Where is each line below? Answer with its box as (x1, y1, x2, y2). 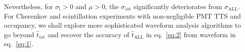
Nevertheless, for (4, 1, 53, 11)
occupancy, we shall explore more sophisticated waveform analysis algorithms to (4, 20, 241, 30)
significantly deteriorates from (133, 1, 222, 11)
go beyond (4, 29, 34, 39)
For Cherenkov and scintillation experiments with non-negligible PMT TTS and (4, 10, 241, 21)
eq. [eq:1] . (4, 39, 33, 49)
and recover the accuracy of (47, 29, 129, 39)
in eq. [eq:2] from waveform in (146, 29, 236, 39)
